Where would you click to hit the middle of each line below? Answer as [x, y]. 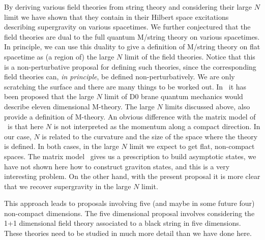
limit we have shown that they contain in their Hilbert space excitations [116, 17]
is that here [25, 126]
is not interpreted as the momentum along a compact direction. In [157, 126]
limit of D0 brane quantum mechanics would [174, 96]
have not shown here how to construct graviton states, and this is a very [117, 166]
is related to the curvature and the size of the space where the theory [150, 136]
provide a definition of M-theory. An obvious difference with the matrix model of [130, 116]
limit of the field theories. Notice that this [190, 56]
